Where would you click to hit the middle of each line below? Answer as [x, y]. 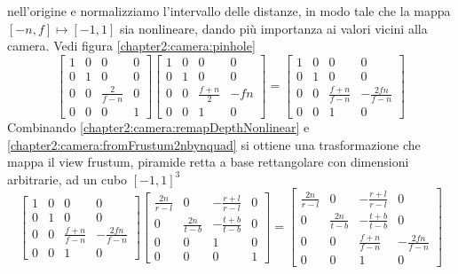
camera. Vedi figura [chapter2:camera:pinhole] [131, 46]
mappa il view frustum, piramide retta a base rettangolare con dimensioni [208, 162]
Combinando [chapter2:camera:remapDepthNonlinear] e [158, 127]
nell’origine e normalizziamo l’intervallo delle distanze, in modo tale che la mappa [229, 11]
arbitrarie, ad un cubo [67, 179]
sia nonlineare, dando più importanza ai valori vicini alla [273, 28]
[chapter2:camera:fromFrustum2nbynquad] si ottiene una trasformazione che [214, 144]
